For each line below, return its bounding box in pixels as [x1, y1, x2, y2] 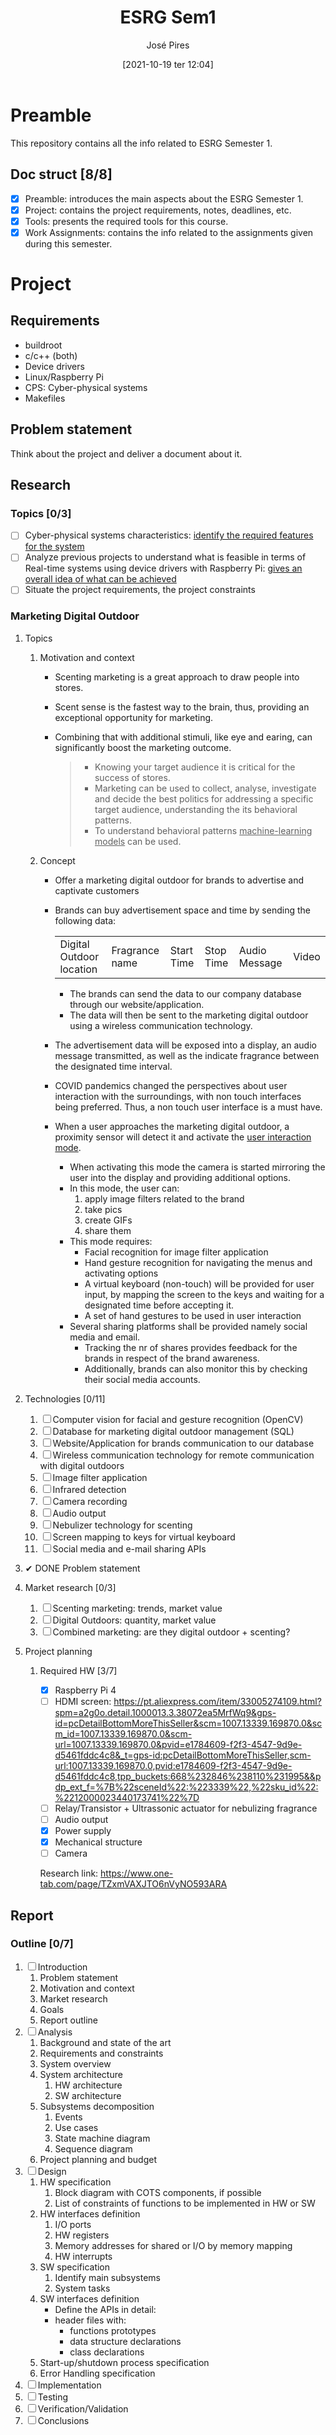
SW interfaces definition [39, 2292, 140, 2305]
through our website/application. [69, 998, 205, 1010]
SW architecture [54, 2089, 122, 2101]
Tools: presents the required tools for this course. [24, 215, 229, 227]
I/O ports [54, 2218, 92, 2230]
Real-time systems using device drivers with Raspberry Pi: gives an [24, 562, 303, 575]
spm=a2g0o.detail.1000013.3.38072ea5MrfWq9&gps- [54, 1706, 277, 1718]
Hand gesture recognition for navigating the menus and [84, 1256, 313, 1268]
